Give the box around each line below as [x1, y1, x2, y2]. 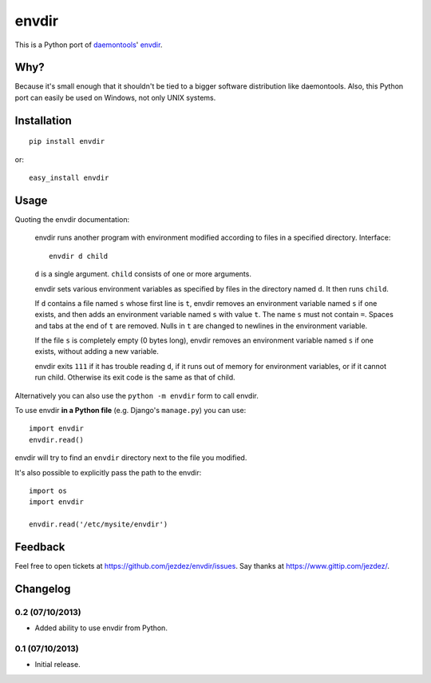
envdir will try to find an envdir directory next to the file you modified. [14, 453, 247, 463]
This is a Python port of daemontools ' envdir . [14, 40, 163, 50]
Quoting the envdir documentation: [14, 214, 130, 224]
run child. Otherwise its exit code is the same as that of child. [34, 372, 235, 383]
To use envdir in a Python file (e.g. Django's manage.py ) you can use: [14, 406, 247, 415]
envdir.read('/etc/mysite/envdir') [29, 520, 168, 529]
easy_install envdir [29, 173, 109, 183]
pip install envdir [29, 137, 105, 146]
